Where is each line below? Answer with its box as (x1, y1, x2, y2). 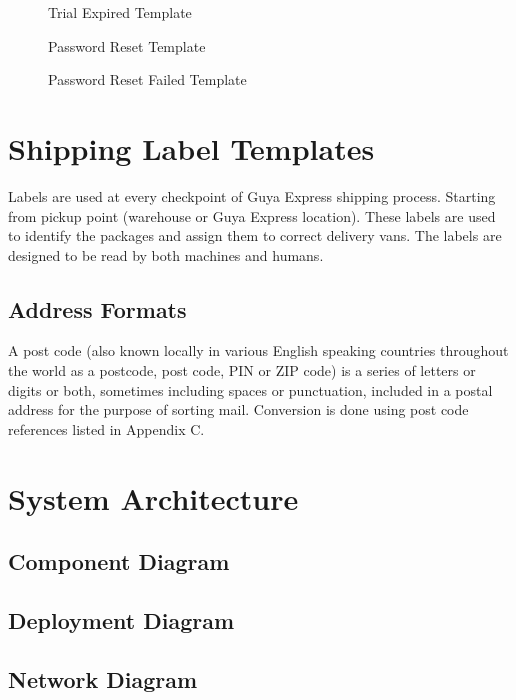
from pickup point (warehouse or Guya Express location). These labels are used (8, 205, 496, 226)
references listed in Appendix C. (8, 418, 205, 439)
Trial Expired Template (48, 2, 192, 22)
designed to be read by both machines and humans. (8, 244, 324, 265)
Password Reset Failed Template (48, 69, 247, 90)
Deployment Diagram (8, 605, 235, 635)
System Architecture (8, 477, 299, 518)
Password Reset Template (48, 35, 206, 56)
